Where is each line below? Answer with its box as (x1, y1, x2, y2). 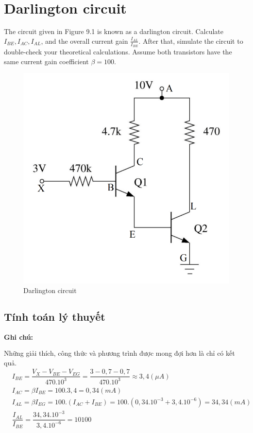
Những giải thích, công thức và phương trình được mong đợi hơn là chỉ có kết (4, 348, 235, 358)
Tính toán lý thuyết (4, 309, 105, 324)
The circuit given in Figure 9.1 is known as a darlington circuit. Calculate (4, 26, 224, 36)
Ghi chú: (4, 331, 34, 342)
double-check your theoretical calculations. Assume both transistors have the (4, 46, 232, 56)
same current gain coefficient (4, 56, 89, 66)
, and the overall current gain (41, 35, 128, 46)
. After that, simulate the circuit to (138, 35, 243, 46)
